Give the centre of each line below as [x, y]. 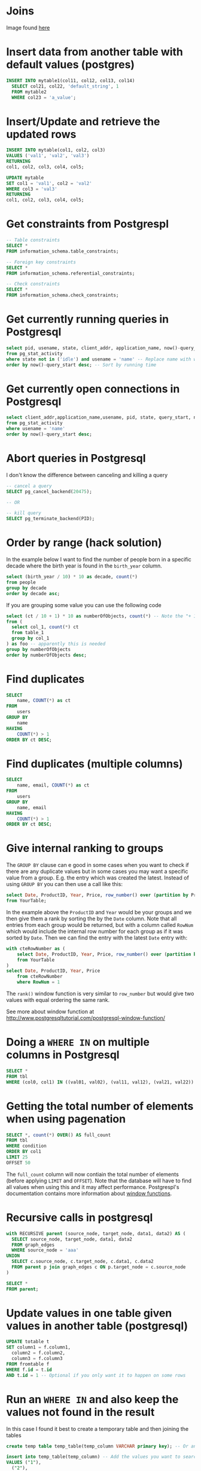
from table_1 [28, 633]
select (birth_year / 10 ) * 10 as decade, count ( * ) [72, 577]
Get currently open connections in [93, 389]
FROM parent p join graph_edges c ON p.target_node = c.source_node [99, 1267]
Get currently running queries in [88, 319]
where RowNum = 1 [39, 982]
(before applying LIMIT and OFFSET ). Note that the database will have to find [99, 1181]
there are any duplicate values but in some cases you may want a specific [97, 872]
